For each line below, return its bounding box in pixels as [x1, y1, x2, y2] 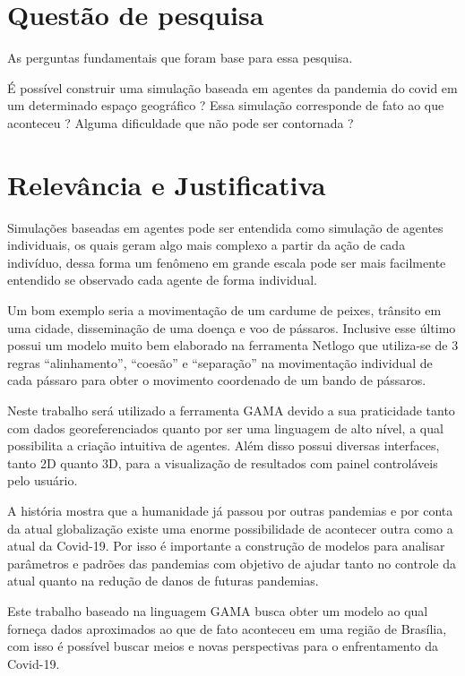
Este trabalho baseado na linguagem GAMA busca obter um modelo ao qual [7, 601, 428, 620]
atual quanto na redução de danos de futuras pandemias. [7, 571, 319, 590]
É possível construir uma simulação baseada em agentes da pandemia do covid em [7, 78, 458, 97]
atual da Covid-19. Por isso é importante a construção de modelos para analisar [7, 536, 445, 555]
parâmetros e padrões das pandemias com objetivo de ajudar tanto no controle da [7, 553, 457, 572]
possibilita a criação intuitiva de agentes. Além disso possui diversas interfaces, [7, 436, 440, 455]
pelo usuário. [7, 471, 78, 490]
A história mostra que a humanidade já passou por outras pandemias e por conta [7, 501, 453, 519]
